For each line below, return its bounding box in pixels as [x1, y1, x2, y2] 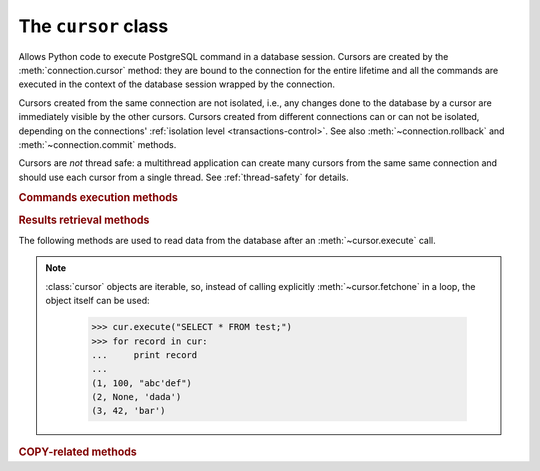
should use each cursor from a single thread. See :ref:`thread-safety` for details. [18, 171, 349, 183]
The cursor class [18, 15, 169, 37]
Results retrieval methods [18, 213, 150, 227]
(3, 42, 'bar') [91, 405, 166, 417]
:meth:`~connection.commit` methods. [18, 138, 177, 150]
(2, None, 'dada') [91, 391, 182, 403]
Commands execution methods [18, 191, 179, 205]
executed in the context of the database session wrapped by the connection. [18, 78, 335, 90]
